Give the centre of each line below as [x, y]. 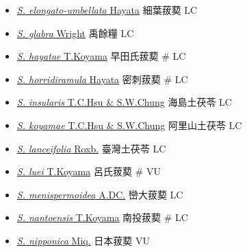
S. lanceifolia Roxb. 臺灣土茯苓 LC [91, 148]
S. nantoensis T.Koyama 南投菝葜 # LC [102, 217]
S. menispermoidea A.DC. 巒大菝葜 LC [100, 194]
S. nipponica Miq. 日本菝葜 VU [83, 240]
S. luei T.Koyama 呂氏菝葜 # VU [89, 171]
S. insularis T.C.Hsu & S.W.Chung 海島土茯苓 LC [124, 102]
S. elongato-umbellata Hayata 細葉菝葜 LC [107, 10]
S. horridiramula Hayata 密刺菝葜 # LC [102, 79]
